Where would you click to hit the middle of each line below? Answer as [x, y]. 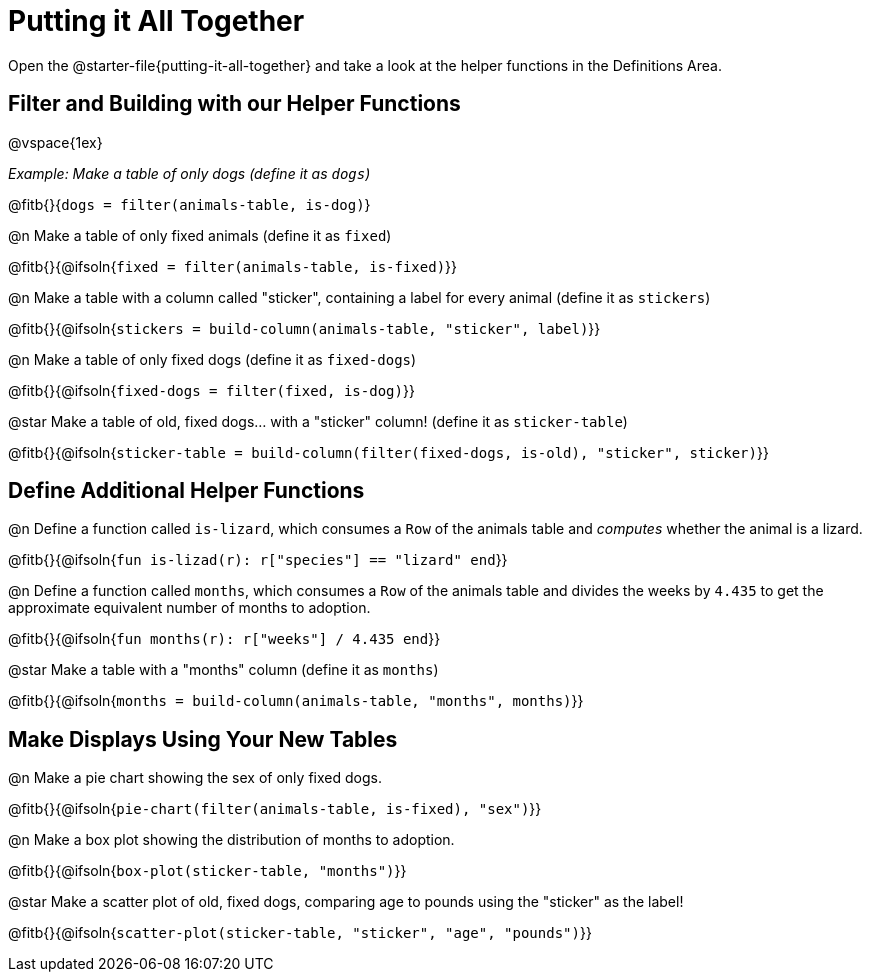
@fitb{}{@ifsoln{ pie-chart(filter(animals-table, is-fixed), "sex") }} [275, 809]
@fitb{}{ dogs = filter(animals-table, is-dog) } [189, 204]
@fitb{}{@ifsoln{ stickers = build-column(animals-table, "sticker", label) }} [304, 328]
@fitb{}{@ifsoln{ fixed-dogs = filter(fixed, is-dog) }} [211, 390]
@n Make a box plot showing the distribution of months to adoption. [231, 840]
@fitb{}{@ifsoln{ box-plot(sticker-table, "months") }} [207, 871]
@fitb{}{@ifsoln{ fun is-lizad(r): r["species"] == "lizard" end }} [258, 560]
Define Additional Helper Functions [186, 491]
